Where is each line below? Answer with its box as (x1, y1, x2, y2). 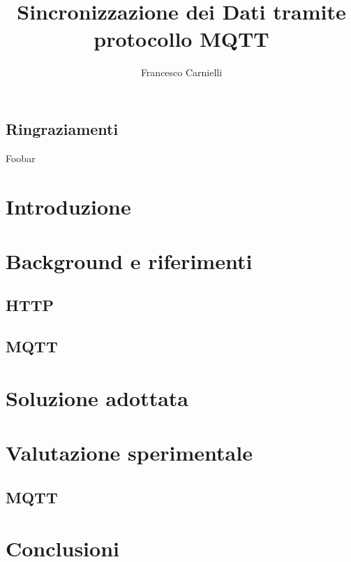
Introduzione (6, 192, 131, 220)
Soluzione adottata (6, 383, 189, 412)
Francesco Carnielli (140, 65, 223, 80)
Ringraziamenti (6, 117, 119, 139)
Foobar (6, 150, 36, 165)
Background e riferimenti (6, 246, 253, 275)
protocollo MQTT (94, 24, 269, 53)
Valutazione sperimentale (6, 438, 253, 467)
